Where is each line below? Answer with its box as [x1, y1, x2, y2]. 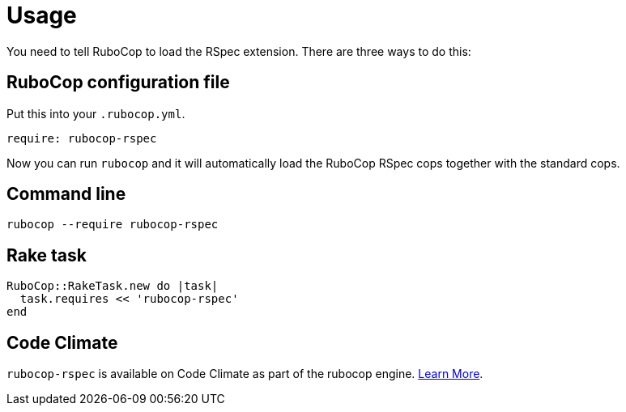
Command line [6, 184, 126, 205]
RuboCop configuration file [6, 72, 230, 93]
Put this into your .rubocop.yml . [6, 106, 185, 121]
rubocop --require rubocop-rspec [6, 218, 219, 231]
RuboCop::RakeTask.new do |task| [6, 279, 219, 293]
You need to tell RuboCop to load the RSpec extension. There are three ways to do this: [6, 44, 471, 58]
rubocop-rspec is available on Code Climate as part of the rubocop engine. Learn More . [6, 367, 483, 381]
